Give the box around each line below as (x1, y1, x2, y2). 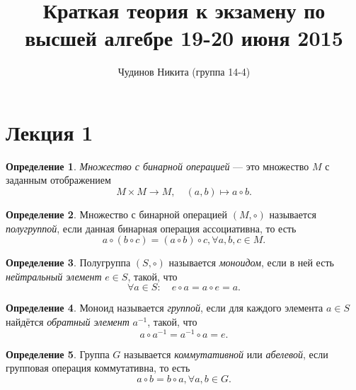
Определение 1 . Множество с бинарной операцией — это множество (6, 158, 309, 173)
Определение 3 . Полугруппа (6, 255, 131, 270)
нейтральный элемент (6, 268, 102, 283)
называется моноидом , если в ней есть (168, 255, 334, 270)
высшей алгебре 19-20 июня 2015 (25, 23, 343, 52)
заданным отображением (6, 172, 111, 187)
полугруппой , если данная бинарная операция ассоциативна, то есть (6, 220, 297, 235)
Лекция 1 (6, 117, 93, 146)
